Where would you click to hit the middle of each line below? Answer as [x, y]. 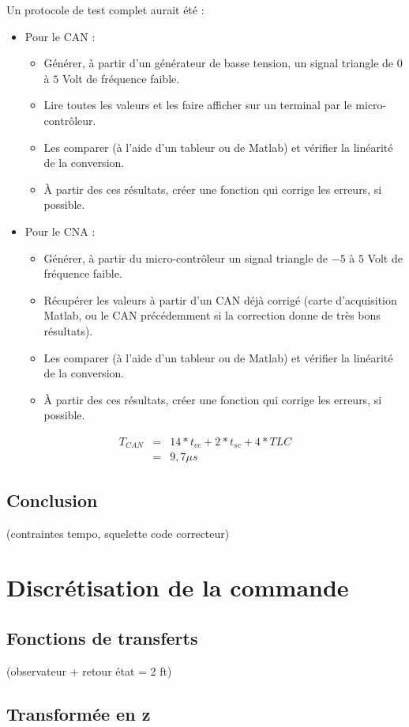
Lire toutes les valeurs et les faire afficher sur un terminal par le [198, 105]
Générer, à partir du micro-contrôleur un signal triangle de [186, 257]
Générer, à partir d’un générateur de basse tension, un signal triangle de [219, 63]
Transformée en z [79, 713]
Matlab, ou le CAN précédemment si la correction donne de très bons [212, 315]
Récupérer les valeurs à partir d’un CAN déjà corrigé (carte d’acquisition [220, 299]
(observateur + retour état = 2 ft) [89, 670]
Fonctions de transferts [102, 637]
